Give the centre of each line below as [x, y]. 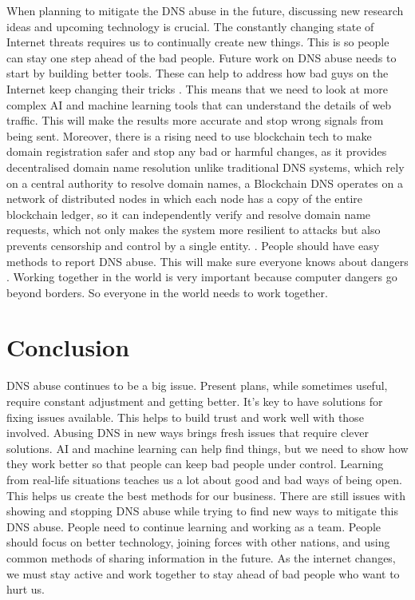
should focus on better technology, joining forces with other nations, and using [198, 542]
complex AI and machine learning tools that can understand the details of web [199, 104]
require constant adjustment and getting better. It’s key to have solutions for [195, 401]
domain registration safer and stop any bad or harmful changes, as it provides [197, 151]
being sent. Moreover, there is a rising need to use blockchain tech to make [189, 135]
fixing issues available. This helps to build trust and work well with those [185, 417]
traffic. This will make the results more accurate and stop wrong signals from [195, 120]
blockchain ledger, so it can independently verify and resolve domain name [189, 214]
